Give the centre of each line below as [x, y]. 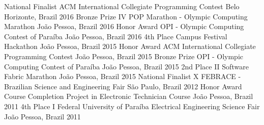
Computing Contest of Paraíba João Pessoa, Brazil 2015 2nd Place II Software [126, 66]
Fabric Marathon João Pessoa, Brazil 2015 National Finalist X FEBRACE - [123, 76]
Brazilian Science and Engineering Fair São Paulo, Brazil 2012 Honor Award [123, 86]
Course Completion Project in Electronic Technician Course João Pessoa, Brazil [129, 96]
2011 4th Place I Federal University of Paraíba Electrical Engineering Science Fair [132, 106]
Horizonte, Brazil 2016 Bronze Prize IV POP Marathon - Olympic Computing [126, 16]
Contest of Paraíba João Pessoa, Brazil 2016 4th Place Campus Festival [116, 36]
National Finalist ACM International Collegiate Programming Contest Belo [122, 6]
